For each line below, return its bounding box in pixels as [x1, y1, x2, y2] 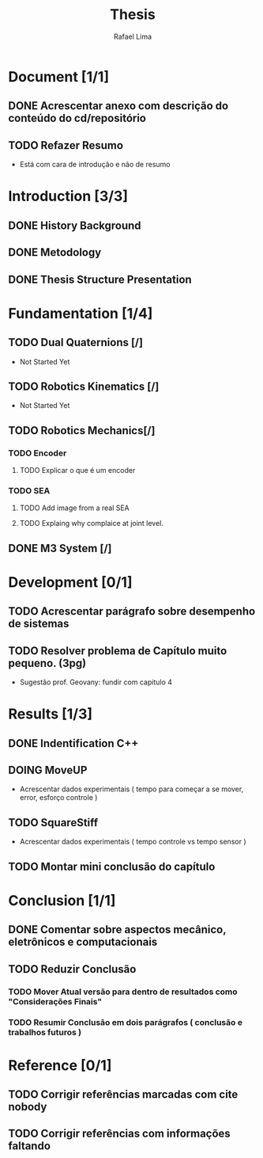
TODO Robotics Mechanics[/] [8, 424, 156, 437]
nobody [8, 1100, 47, 1114]
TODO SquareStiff [8, 816, 99, 829]
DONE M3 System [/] [8, 541, 112, 555]
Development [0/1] [8, 573, 133, 591]
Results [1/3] [8, 705, 93, 723]
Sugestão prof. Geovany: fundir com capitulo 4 [19, 677, 172, 687]
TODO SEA [8, 485, 51, 496]
